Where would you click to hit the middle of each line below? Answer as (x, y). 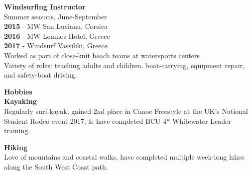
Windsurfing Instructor (45, 6)
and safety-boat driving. (41, 75)
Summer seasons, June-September (56, 16)
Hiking (16, 147)
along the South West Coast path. (56, 166)
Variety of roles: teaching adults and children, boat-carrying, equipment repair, (125, 65)
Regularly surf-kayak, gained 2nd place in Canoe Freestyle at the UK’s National (126, 111)
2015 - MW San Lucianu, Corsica (56, 26)
